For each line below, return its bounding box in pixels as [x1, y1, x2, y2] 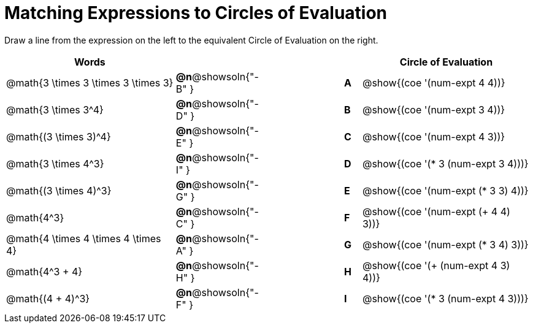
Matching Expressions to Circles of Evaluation [4, 2, 388, 23]
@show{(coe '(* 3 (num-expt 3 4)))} [362, 157, 529, 170]
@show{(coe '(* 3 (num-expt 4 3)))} [362, 292, 529, 305]
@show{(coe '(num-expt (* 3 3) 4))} [362, 184, 529, 197]
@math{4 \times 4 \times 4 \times [6, 232, 161, 245]
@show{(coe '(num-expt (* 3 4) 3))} [362, 238, 529, 251]
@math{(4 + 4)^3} [6, 292, 90, 305]
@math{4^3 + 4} [6, 265, 83, 278]
